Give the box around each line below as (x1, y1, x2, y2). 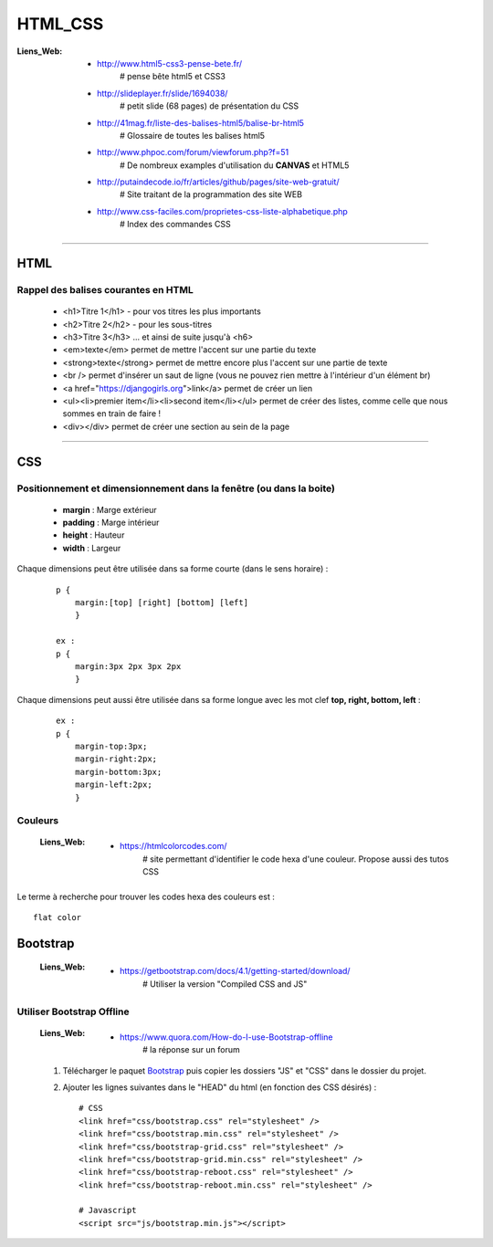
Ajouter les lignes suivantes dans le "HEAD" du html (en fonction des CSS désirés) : (62, 1082, 377, 1093)
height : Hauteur (62, 529, 125, 540)
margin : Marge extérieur (62, 504, 157, 515)
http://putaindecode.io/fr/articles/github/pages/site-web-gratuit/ (97, 176, 340, 187)
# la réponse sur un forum (142, 1044, 241, 1055)
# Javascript (79, 1205, 137, 1216)
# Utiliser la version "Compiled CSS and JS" (142, 978, 308, 990)
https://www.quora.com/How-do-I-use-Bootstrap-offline (120, 1032, 333, 1043)
